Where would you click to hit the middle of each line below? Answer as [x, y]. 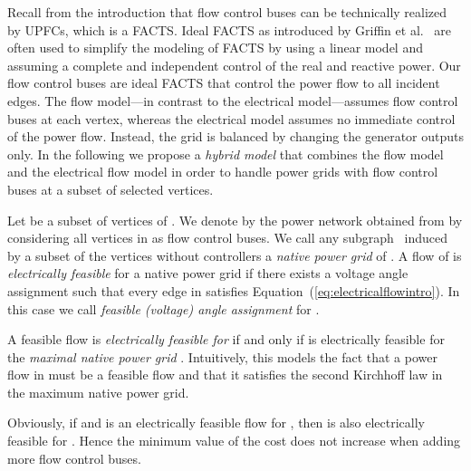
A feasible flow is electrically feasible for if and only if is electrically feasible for [226, 339]
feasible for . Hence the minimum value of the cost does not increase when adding [234, 441]
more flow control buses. [74, 458]
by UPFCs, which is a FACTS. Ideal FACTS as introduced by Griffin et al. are [230, 29]
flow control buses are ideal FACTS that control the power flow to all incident [224, 83]
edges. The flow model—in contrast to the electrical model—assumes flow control [233, 100]
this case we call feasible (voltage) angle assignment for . [163, 308]
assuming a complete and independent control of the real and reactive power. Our [234, 65]
